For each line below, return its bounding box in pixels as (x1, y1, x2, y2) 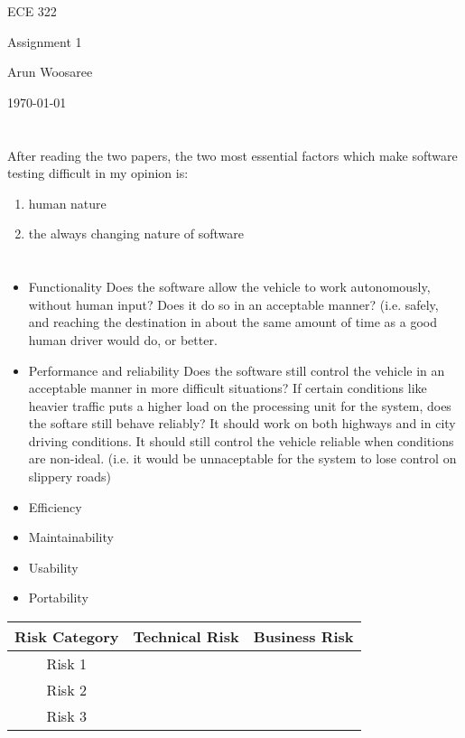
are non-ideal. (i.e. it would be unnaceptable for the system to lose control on (28, 449, 457, 468)
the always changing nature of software (28, 224, 245, 243)
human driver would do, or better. (28, 330, 218, 349)
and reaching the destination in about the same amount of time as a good (28, 313, 437, 332)
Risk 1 (46, 653, 87, 675)
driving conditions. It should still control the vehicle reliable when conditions (28, 431, 454, 450)
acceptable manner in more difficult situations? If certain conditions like (28, 378, 427, 397)
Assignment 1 (7, 32, 82, 51)
